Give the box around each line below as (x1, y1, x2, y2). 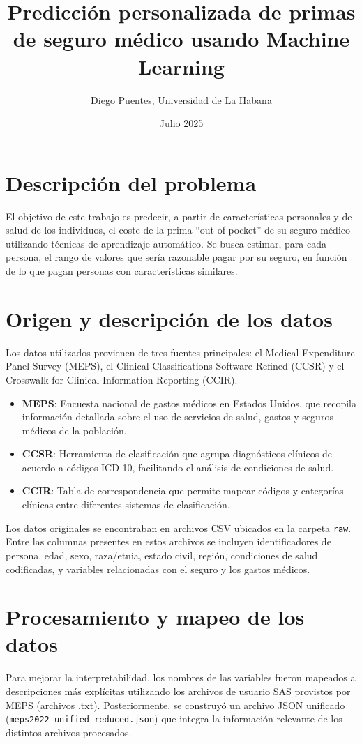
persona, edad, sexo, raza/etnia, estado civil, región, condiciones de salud (6, 547, 318, 562)
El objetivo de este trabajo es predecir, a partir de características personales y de (6, 208, 352, 223)
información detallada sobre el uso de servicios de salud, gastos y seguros (22, 409, 333, 424)
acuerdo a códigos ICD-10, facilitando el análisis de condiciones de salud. (22, 460, 334, 474)
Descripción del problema (6, 168, 257, 197)
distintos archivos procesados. (6, 724, 132, 739)
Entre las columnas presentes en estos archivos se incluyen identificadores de (6, 534, 331, 549)
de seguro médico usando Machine (13, 24, 350, 53)
